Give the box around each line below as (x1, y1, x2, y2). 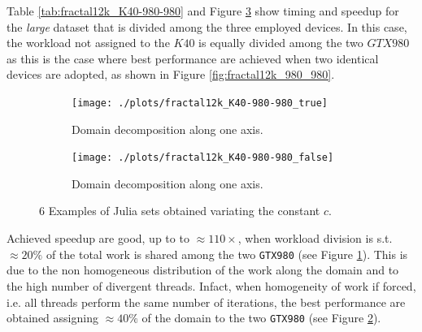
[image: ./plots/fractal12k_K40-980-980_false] (72, 152, 334, 164)
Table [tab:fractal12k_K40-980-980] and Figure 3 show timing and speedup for (7, 2, 399, 19)
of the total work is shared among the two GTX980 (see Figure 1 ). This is (46, 245, 408, 262)
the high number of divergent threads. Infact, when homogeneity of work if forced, (7, 277, 416, 294)
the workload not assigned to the (7, 34, 170, 51)
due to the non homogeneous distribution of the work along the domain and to (7, 261, 399, 278)
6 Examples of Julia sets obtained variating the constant (39, 202, 320, 219)
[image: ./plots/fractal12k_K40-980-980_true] (72, 97, 328, 109)
